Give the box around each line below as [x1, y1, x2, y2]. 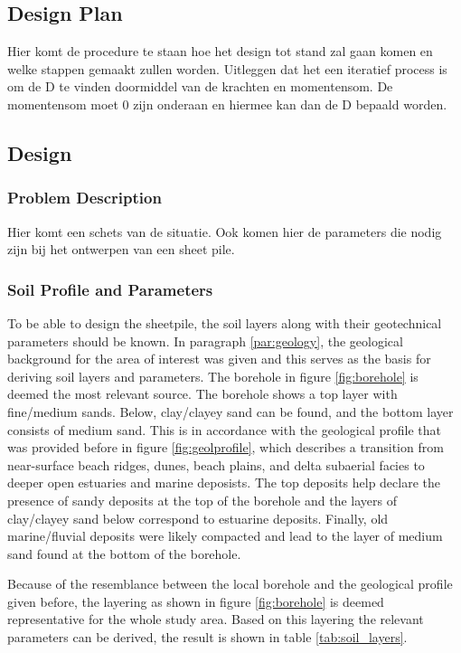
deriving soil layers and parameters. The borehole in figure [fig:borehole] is [7, 366, 419, 385]
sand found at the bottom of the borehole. [7, 544, 241, 563]
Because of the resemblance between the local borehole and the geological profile [7, 574, 453, 593]
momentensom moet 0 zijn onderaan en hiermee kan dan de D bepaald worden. [7, 94, 447, 113]
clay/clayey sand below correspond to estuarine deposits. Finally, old [7, 508, 389, 527]
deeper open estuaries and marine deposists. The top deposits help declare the [7, 473, 441, 492]
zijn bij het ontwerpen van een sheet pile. [7, 240, 235, 259]
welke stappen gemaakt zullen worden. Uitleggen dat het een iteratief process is [7, 59, 447, 78]
